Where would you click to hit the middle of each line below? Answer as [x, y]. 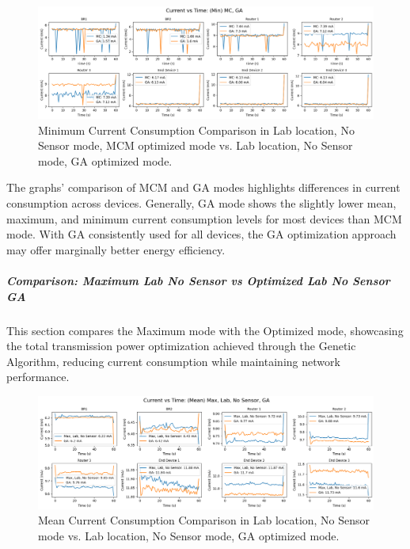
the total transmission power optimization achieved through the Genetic [181, 346]
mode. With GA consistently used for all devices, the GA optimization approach [201, 234]
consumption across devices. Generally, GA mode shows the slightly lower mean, [201, 202]
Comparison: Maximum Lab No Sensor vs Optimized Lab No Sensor [198, 280]
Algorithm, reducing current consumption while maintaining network [173, 361]
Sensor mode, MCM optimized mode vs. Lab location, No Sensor [196, 145]
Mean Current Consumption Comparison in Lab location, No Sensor [204, 520]
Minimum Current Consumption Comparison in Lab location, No [196, 130]
